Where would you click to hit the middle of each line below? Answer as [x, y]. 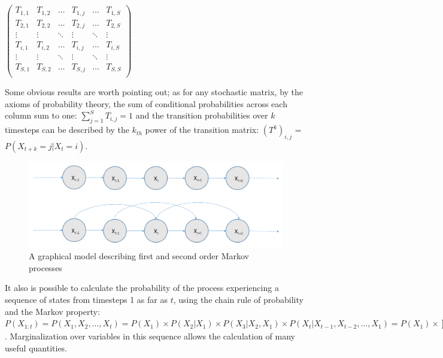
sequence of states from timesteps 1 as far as [86, 299]
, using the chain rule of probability [238, 299]
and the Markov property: [52, 311]
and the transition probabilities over [202, 115]
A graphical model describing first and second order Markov [139, 256]
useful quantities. [36, 348]
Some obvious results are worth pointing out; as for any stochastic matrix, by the [154, 92]
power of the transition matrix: [202, 130]
